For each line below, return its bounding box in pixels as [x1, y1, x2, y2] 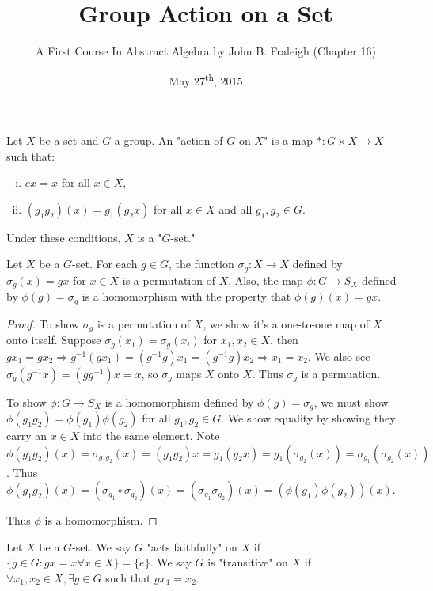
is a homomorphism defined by [104, 393, 254, 410]
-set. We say [72, 538, 131, 555]
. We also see [307, 347, 370, 364]
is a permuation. [301, 365, 381, 381]
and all [218, 200, 253, 217]
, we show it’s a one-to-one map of [203, 315, 370, 331]
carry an [6, 427, 47, 444]
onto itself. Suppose [6, 331, 101, 348]
